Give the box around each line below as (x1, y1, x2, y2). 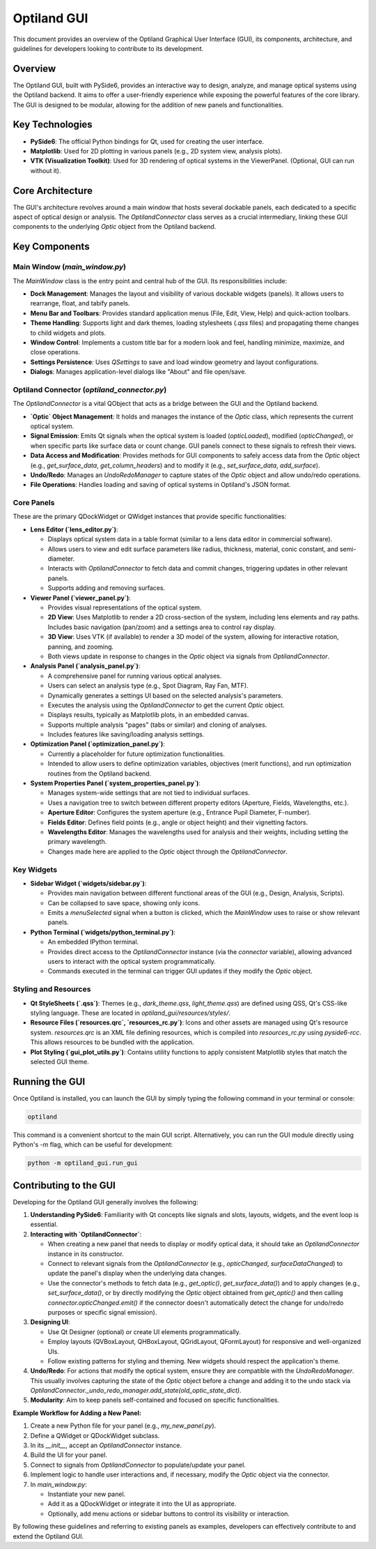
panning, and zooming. (47, 642, 114, 651)
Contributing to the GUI (13, 1179, 116, 1191)
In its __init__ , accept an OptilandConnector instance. (30, 1441, 182, 1450)
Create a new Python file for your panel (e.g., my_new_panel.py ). (30, 1421, 217, 1430)
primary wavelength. (47, 838, 107, 846)
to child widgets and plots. (30, 328, 107, 337)
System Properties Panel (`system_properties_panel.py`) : (30, 779, 201, 787)
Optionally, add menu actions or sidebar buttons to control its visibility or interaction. (47, 1509, 290, 1518)
